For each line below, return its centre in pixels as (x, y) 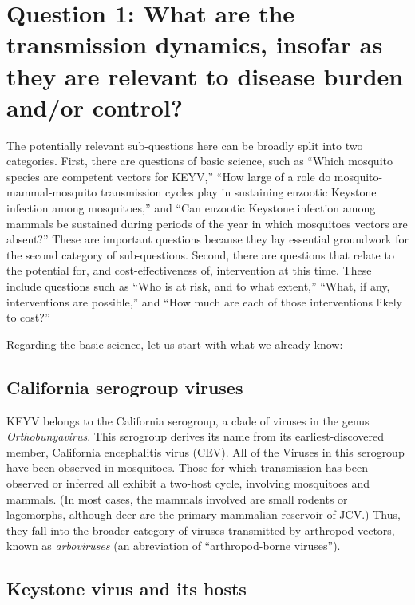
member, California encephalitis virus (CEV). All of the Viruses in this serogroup (206, 451)
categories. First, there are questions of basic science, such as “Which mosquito (200, 161)
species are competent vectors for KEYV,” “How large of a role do (169, 176)
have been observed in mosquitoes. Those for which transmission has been (187, 467)
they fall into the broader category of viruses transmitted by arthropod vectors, (201, 530)
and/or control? (95, 107)
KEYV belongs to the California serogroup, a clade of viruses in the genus (188, 420)
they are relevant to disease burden (205, 75)
